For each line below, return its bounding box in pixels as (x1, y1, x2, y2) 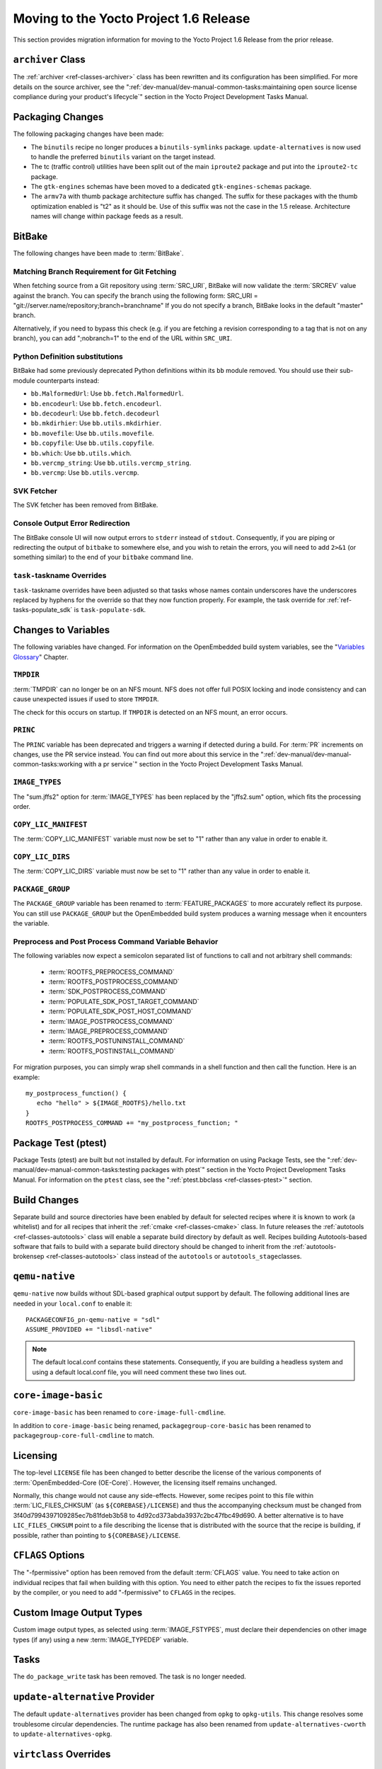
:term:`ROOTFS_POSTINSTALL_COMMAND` (48, 1047, 176, 1055)
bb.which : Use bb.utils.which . (30, 449, 132, 457)
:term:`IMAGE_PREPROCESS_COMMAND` (48, 1027, 170, 1036)
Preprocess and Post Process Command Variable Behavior (13, 936, 219, 946)
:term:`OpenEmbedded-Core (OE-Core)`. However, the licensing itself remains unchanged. (13, 1478, 277, 1487)
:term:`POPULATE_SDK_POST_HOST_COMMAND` (48, 1007, 194, 1015)
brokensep (13, 1252, 45, 1261)
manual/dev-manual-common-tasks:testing (13, 1165, 140, 1174)
